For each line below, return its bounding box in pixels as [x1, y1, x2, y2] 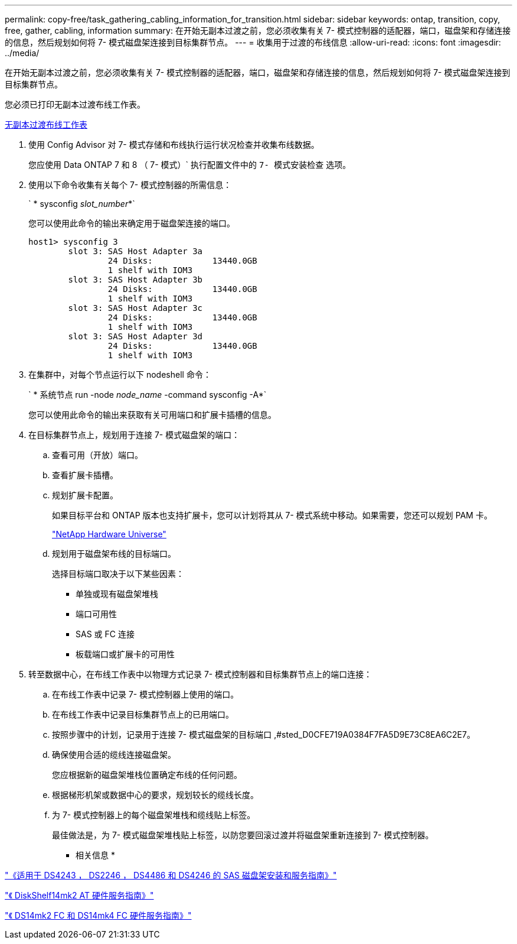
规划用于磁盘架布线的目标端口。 [52, 549, 176, 559]
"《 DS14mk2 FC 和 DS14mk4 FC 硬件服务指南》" [5, 910, 192, 920]
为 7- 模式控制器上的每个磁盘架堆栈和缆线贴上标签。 [52, 810, 256, 820]
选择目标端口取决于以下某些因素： [52, 569, 184, 579]
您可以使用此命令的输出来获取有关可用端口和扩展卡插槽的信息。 [28, 410, 276, 420]
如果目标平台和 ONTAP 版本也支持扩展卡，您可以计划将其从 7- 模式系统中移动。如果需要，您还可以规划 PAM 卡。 [52, 510, 492, 520]
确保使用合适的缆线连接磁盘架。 [52, 750, 176, 760]
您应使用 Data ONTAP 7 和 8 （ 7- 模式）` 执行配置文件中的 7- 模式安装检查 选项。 [28, 160, 351, 170]
